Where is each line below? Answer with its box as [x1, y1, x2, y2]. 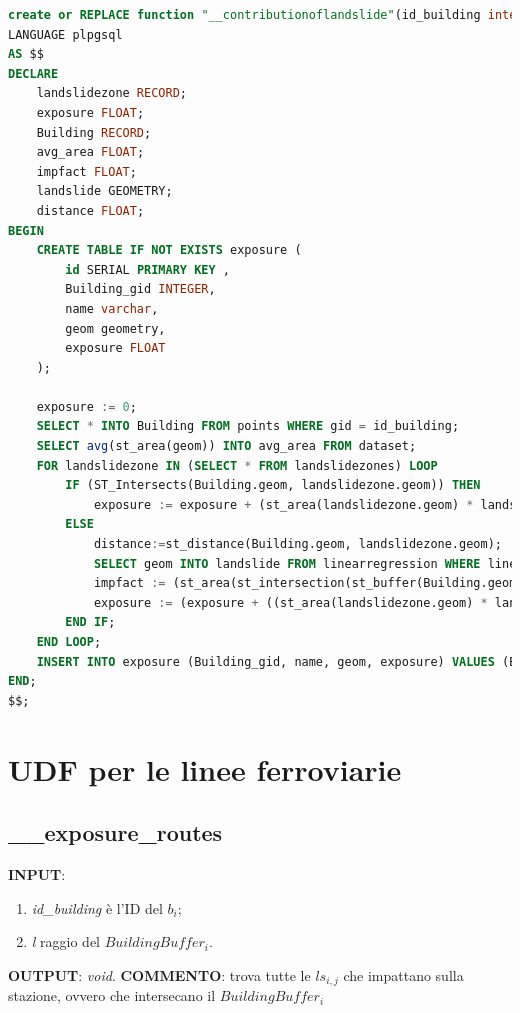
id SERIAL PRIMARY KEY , [65, 262, 230, 277]
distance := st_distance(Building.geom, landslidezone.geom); [93, 537, 502, 552]
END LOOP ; [36, 635, 102, 649]
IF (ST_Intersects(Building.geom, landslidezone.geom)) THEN [65, 478, 481, 493]
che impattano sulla [343, 964, 464, 985]
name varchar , [65, 301, 159, 316]
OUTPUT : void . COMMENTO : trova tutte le [8, 964, 311, 985]
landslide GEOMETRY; [36, 184, 173, 199]
